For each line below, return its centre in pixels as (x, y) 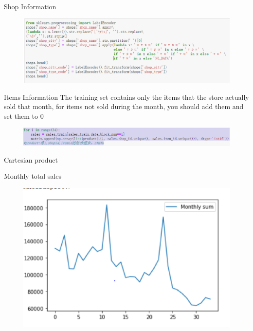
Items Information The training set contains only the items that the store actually (126, 97)
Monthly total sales (33, 176)
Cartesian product (31, 159)
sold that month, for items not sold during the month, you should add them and (124, 106)
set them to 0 (24, 116)
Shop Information (30, 6)
